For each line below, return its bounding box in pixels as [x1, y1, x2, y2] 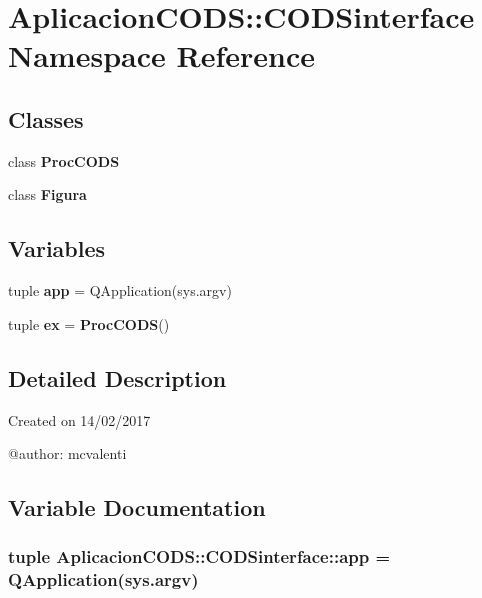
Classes [8, 103, 84, 134]
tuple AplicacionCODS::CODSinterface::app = [8, 544, 391, 569]
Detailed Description [8, 362, 227, 393]
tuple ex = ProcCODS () [8, 313, 170, 334]
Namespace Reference [8, 35, 315, 76]
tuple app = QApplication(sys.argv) [8, 280, 232, 301]
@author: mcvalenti [8, 443, 127, 464]
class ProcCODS [8, 150, 120, 171]
